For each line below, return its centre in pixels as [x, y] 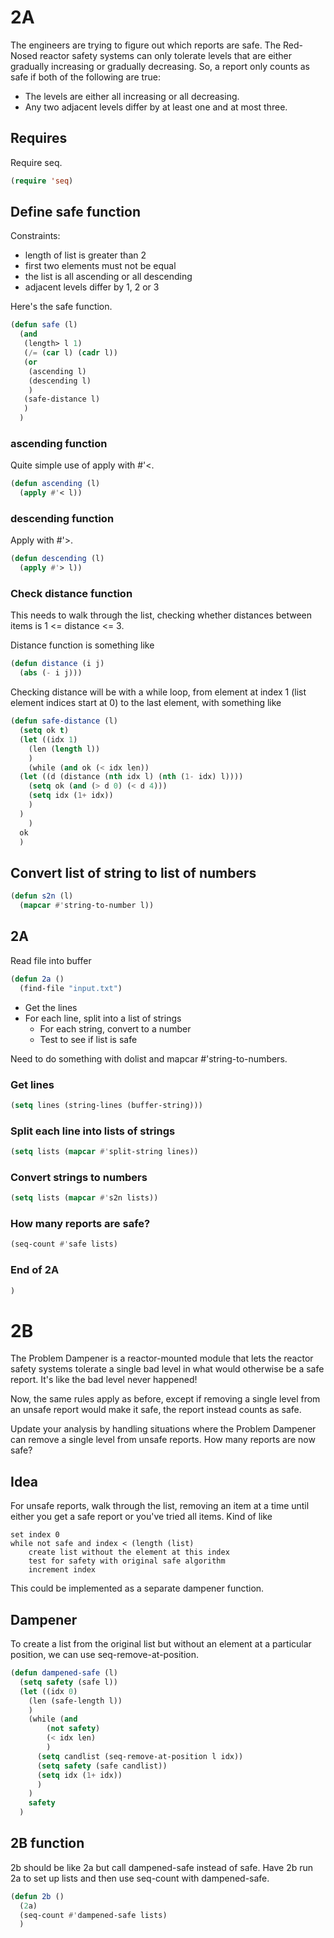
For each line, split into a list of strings [103, 1018]
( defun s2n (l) [42, 896]
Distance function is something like [82, 645]
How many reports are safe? [80, 1224]
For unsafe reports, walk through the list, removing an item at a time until [160, 1506]
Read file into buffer [51, 960]
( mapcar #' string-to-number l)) [87, 906]
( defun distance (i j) [57, 664]
